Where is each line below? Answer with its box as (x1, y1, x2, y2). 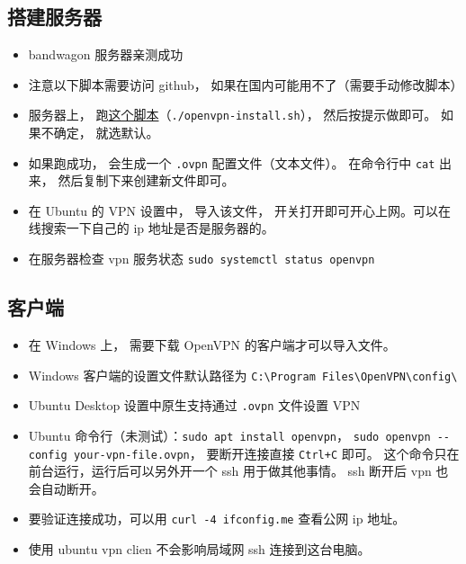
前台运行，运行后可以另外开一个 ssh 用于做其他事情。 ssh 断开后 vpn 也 (28, 461, 449, 480)
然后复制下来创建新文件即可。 (58, 171, 235, 190)
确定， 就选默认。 (53, 123, 159, 142)
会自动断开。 (28, 479, 104, 497)
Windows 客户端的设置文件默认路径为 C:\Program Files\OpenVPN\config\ (28, 365, 458, 384)
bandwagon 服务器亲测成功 (28, 45, 184, 64)
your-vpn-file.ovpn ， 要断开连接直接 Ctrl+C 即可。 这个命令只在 (73, 443, 460, 462)
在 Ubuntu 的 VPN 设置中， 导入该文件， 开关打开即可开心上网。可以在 (28, 201, 451, 219)
